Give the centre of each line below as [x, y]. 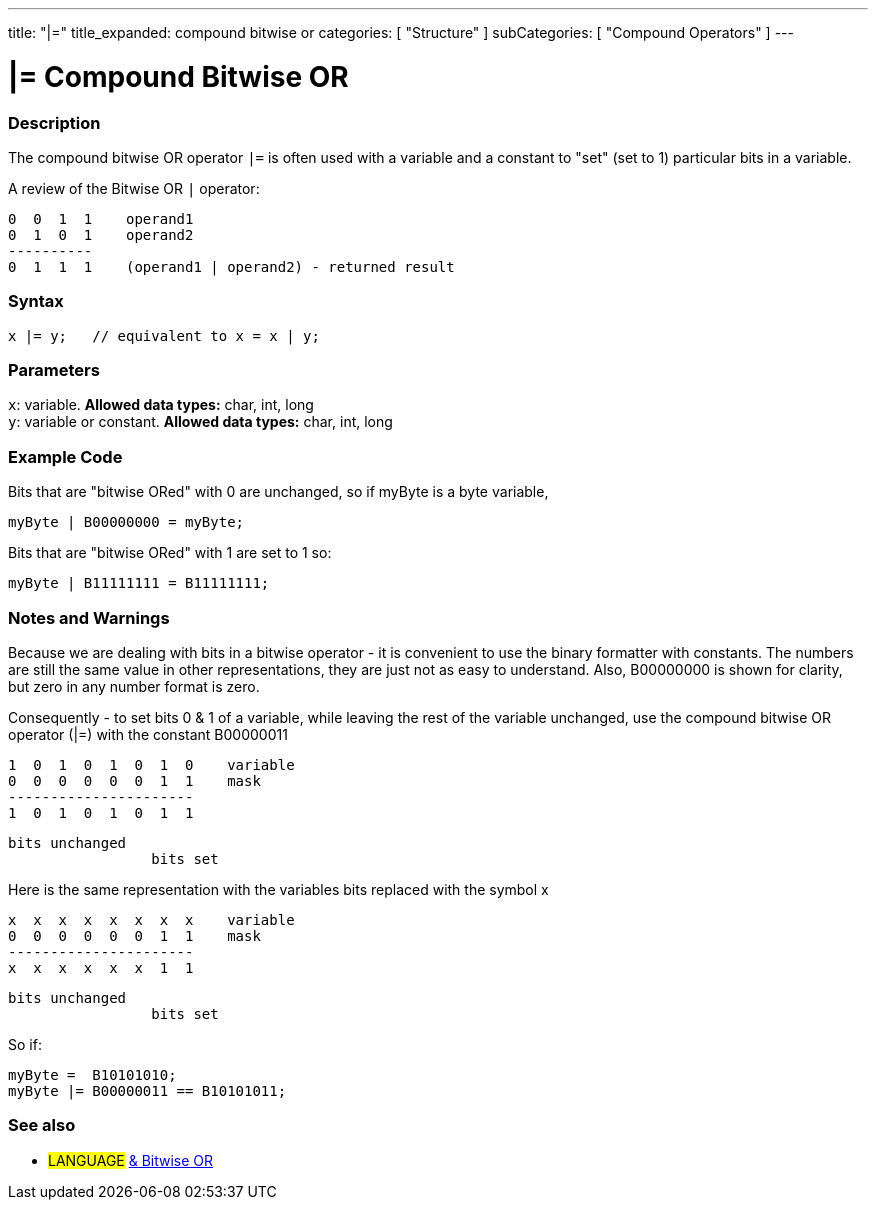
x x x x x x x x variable [151, 919]
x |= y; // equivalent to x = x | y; [164, 335]
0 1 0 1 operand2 [101, 234]
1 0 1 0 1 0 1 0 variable [151, 764]
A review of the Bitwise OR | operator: [134, 188]
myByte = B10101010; [92, 1074]
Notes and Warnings [89, 617]
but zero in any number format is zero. [134, 686]
